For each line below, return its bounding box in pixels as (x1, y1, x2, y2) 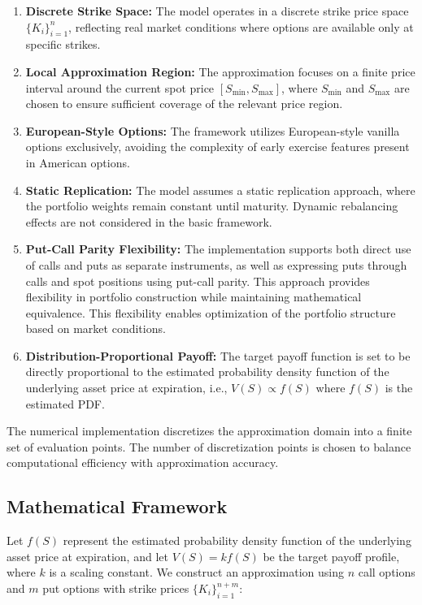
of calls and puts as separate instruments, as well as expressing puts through (25, 256, 407, 273)
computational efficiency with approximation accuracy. (7, 454, 279, 471)
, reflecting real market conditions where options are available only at (68, 18, 414, 35)
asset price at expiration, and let (7, 547, 168, 564)
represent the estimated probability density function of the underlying (63, 532, 411, 549)
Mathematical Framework (7, 494, 228, 519)
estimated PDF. (25, 395, 105, 412)
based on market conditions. (25, 320, 166, 337)
